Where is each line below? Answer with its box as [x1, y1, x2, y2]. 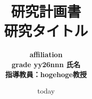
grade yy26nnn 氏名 [11, 59, 80, 69]
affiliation [29, 49, 62, 60]
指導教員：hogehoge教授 [5, 69, 87, 79]
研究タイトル [3, 20, 88, 41]
